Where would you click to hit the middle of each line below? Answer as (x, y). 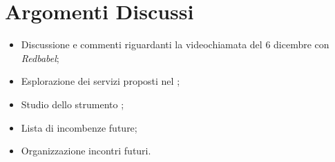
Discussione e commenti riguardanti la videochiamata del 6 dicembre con (175, 44)
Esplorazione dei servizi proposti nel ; (100, 81)
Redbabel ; (40, 58)
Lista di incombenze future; (79, 127)
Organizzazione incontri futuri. (86, 151)
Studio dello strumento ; (73, 104)
